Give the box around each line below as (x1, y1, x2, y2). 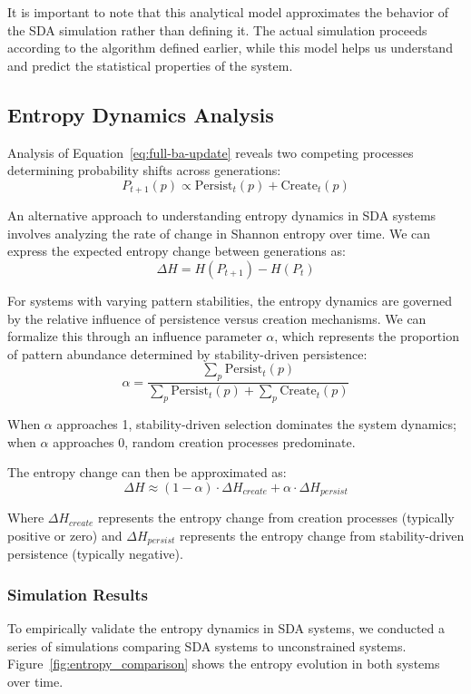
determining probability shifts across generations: (7, 161, 281, 180)
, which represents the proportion (274, 327, 459, 346)
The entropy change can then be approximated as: (7, 463, 287, 482)
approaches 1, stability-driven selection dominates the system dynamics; (56, 415, 456, 433)
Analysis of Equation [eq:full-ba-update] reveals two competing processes (7, 142, 414, 161)
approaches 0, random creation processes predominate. (53, 432, 356, 451)
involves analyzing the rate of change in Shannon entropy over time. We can (7, 223, 431, 242)
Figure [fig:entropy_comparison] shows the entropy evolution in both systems (7, 654, 440, 673)
